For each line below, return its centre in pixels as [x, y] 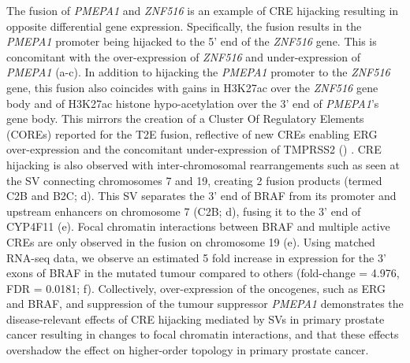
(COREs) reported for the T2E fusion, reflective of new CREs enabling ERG [192, 133]
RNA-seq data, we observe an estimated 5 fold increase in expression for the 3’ [196, 257]
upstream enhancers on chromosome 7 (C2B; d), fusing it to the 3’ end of [184, 211]
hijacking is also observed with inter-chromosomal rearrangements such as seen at [203, 164]
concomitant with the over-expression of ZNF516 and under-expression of [184, 56]
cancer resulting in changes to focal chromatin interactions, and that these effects [203, 334]
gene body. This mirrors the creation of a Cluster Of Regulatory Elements [185, 119]
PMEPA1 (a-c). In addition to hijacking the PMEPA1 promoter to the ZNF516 [198, 72]
